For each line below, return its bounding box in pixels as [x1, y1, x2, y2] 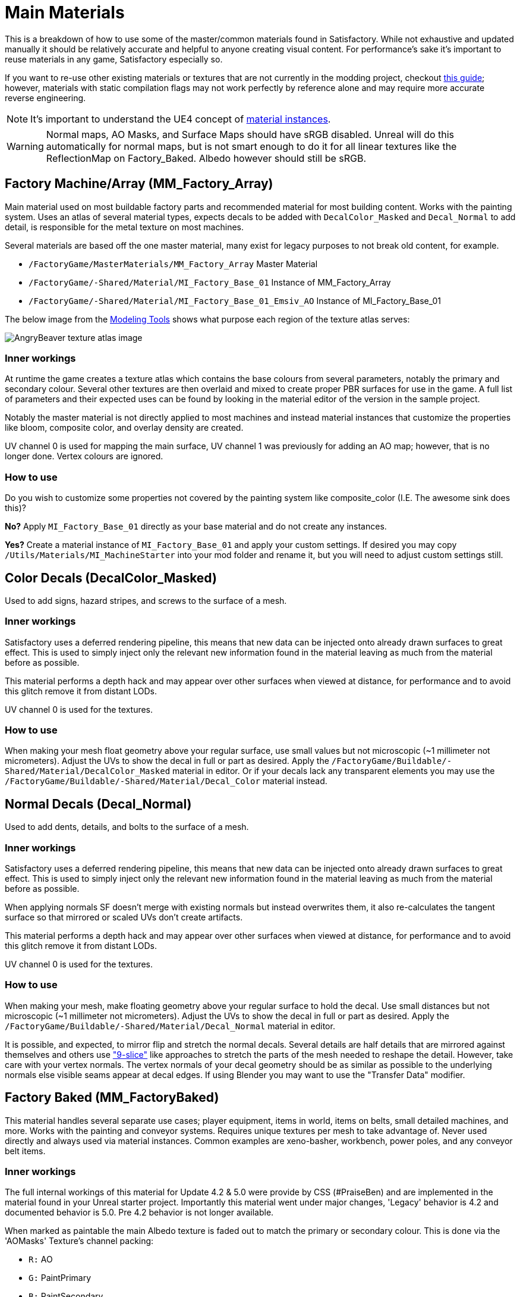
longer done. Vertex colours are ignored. [5, 451, 163, 462]
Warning [7, 140, 44, 152]
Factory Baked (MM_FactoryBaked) [5, 1090, 219, 1105]
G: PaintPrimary [29, 1273, 92, 1283]
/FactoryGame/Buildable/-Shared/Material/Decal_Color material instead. [5, 776, 327, 787]
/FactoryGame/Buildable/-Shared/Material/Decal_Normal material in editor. [5, 1020, 335, 1031]
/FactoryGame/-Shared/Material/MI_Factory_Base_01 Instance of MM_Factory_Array [29, 277, 391, 287]
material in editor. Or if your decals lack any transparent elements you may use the [172, 766, 495, 776]
